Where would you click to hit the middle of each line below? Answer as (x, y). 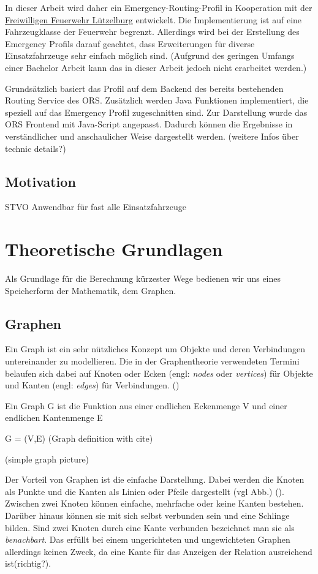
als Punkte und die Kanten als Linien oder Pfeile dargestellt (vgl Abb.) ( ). (145, 491)
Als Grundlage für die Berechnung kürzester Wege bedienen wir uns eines (143, 278)
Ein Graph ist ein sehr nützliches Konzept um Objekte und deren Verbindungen (155, 349)
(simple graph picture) (47, 459)
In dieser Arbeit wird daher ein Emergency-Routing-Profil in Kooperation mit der (159, 7)
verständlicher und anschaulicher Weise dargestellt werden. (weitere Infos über (152, 136)
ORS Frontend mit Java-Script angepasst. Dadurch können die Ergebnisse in (149, 124)
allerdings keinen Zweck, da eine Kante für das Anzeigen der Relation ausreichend (159, 551)
